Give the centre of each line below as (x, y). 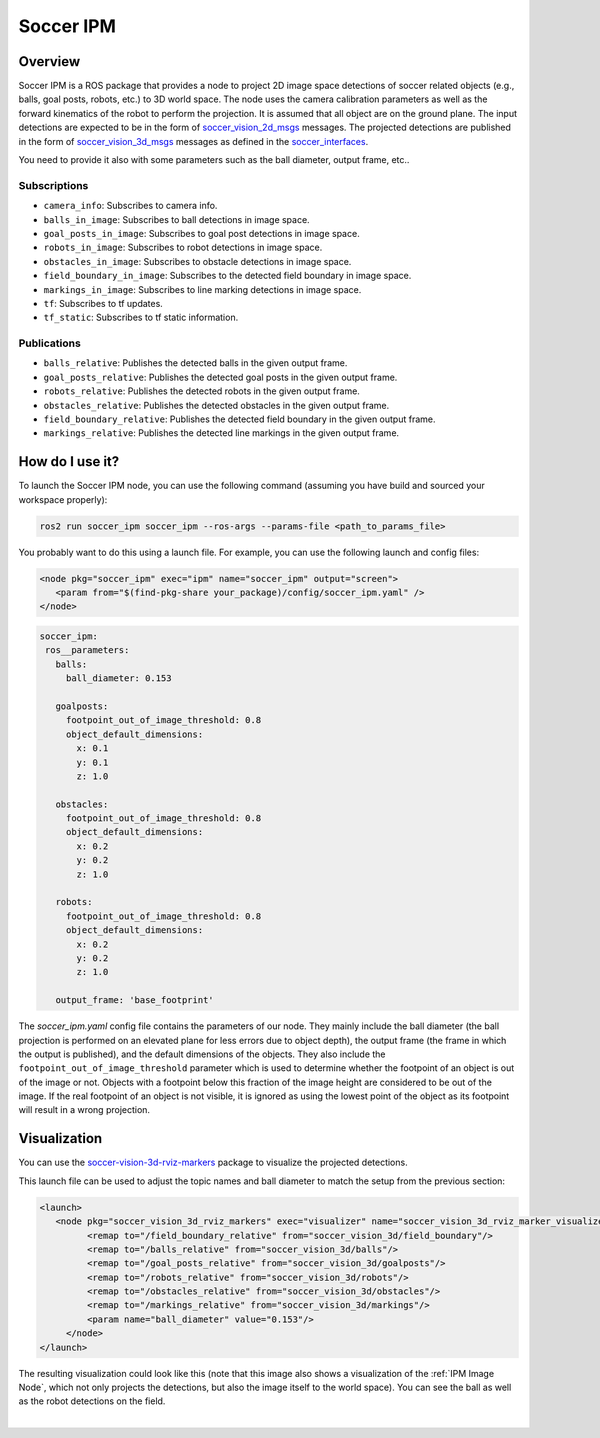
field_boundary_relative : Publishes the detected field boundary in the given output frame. (239, 419)
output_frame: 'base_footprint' (134, 1000)
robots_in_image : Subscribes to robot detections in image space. (183, 247)
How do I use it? (69, 461)
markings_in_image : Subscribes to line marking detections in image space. (202, 289)
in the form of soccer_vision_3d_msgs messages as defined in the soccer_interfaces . (193, 141)
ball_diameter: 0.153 (118, 678)
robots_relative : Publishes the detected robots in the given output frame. (201, 391)
